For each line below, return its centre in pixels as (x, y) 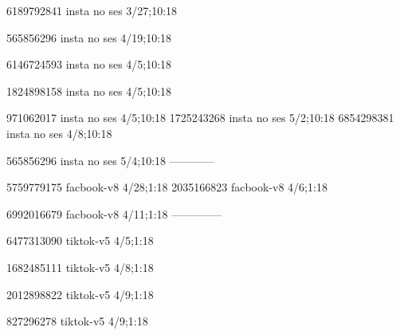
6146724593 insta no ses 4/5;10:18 (89, 64)
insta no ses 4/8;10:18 (59, 133)
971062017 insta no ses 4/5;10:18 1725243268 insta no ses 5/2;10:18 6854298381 (200, 118)
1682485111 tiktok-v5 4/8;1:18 (80, 267)
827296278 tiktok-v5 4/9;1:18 (77, 321)
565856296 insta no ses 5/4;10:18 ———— (110, 160)
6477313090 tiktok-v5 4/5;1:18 (80, 240)
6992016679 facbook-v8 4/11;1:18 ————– (114, 213)
